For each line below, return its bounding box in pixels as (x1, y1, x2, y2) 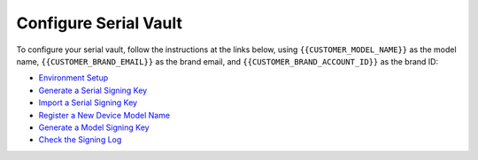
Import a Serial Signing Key (38, 97, 137, 108)
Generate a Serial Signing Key (38, 85, 148, 95)
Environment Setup (38, 72, 109, 83)
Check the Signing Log (38, 134, 122, 145)
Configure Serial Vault (16, 13, 183, 33)
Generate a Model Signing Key (38, 122, 150, 133)
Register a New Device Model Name (38, 110, 171, 120)
